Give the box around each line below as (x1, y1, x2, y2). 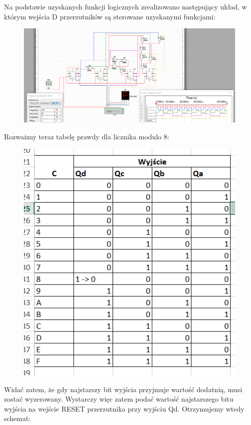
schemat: (4, 413, 31, 424)
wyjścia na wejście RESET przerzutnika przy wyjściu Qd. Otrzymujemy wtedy (4, 403, 245, 414)
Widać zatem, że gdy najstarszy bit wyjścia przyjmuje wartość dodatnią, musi (4, 384, 243, 394)
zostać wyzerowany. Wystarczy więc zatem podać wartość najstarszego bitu (4, 394, 234, 404)
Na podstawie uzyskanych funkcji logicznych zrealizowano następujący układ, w (4, 1, 247, 11)
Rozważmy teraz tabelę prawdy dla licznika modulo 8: (4, 131, 169, 141)
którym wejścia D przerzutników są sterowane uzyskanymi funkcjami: (4, 11, 216, 21)
